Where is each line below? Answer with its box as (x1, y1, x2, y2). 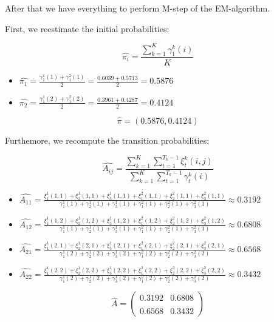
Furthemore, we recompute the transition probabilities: (5, 134, 210, 147)
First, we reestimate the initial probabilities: (5, 22, 170, 35)
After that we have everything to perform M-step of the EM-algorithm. (5, 2, 270, 14)
